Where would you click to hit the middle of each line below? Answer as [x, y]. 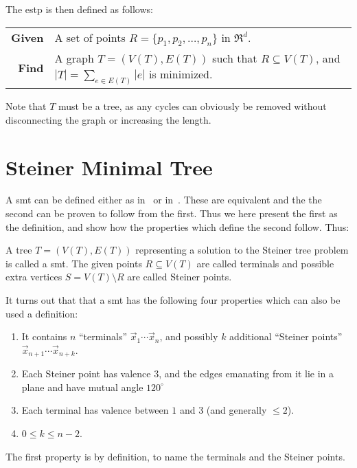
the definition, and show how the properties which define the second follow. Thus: [177, 226]
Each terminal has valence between [95, 410]
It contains [44, 336]
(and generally [237, 410]
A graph [74, 58]
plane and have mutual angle [82, 387]
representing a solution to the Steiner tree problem [242, 250]
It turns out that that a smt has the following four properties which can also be [173, 300]
